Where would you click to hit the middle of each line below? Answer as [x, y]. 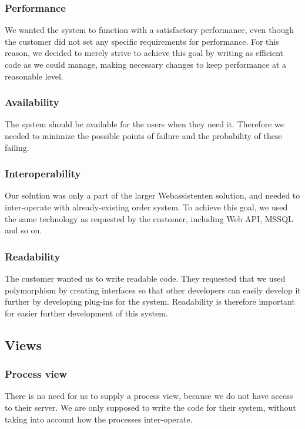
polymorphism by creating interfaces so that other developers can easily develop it [153, 290]
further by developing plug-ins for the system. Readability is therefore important [150, 301]
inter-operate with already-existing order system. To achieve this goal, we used [146, 207]
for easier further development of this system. [86, 313]
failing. [17, 147]
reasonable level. [34, 76]
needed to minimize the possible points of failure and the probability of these [143, 136]
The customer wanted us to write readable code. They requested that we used [145, 278]
